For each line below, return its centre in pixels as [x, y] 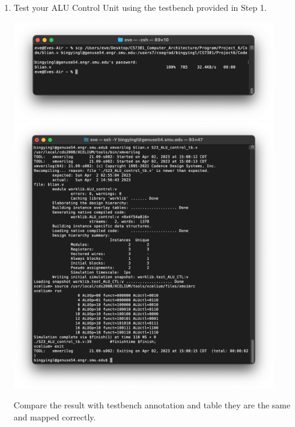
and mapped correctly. [55, 416]
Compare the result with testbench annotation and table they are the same [152, 405]
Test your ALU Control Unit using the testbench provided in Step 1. [140, 7]
